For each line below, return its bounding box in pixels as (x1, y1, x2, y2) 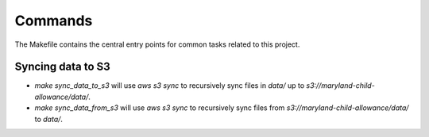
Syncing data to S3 (14, 60, 110, 74)
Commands (14, 12, 93, 29)
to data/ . (34, 114, 64, 124)
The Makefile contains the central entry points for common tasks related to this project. (14, 40, 300, 49)
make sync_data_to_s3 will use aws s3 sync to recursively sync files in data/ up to (34, 81, 305, 90)
